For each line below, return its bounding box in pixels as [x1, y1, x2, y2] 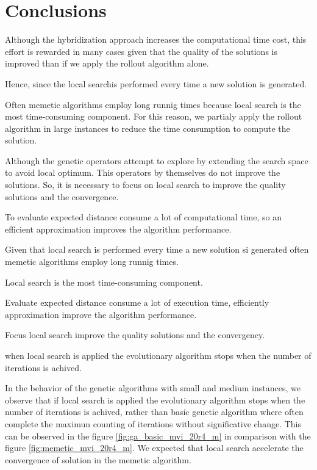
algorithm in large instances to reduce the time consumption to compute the [5, 121, 290, 134]
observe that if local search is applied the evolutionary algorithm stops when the [5, 393, 305, 406]
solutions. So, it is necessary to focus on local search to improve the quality [5, 178, 286, 191]
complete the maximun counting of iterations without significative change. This [5, 417, 301, 430]
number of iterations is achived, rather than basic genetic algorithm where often [5, 405, 304, 418]
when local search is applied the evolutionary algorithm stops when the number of [5, 349, 312, 361]
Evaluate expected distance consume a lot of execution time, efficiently [5, 296, 269, 309]
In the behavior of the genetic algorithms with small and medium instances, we [5, 381, 301, 394]
